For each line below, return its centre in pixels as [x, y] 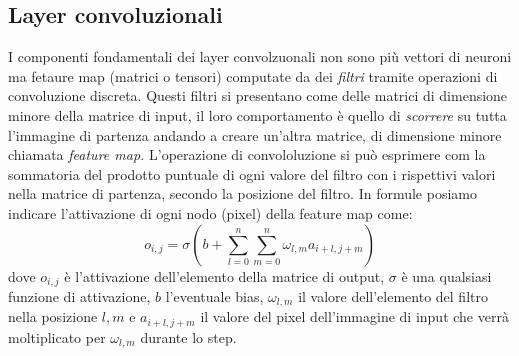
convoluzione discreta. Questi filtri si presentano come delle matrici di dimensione [258, 95]
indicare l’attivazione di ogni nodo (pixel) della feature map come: [210, 212]
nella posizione [53, 316]
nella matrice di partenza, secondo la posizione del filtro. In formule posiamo [242, 193]
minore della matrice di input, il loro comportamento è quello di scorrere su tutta [257, 114]
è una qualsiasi [446, 275]
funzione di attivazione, [79, 296]
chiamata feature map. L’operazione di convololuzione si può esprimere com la [247, 154]
